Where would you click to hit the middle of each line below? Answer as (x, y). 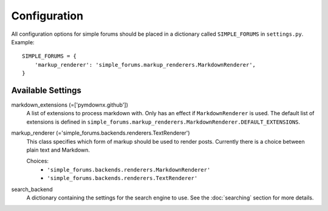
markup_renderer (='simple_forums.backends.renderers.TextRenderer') (101, 133)
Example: (23, 42)
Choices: (37, 161)
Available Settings (46, 90)
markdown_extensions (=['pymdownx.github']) (70, 105)
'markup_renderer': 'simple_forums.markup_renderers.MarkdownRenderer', (145, 65)
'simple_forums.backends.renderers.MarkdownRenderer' (129, 169)
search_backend (32, 189)
